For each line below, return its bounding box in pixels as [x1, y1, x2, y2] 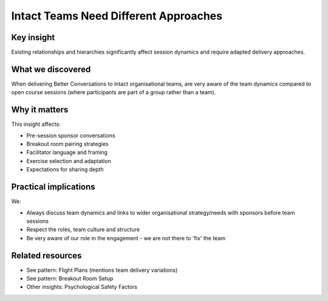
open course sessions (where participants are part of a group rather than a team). [11, 89, 216, 96]
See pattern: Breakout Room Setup [26, 274, 114, 282]
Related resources [11, 250, 82, 261]
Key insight [11, 32, 55, 43]
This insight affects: [11, 120, 61, 128]
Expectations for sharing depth [26, 166, 104, 173]
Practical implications [11, 182, 95, 192]
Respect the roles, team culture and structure [26, 226, 140, 234]
